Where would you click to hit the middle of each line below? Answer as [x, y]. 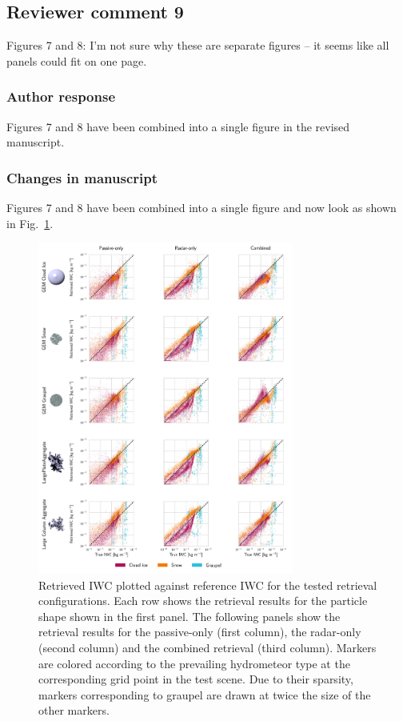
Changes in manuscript [82, 177]
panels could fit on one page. [77, 60]
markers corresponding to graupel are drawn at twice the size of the [205, 694]
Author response [61, 96]
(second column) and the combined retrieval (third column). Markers [207, 647]
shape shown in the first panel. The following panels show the [190, 616]
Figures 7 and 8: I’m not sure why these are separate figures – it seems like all [198, 45]
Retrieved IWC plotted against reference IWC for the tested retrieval [208, 585]
